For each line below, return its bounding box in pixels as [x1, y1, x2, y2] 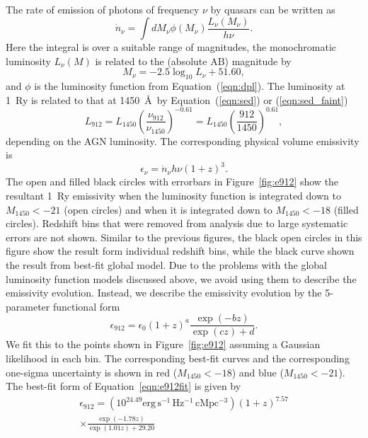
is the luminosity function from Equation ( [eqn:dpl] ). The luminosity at [34, 79, 345, 93]
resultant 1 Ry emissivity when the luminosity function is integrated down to [6, 188, 341, 203]
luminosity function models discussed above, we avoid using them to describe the [6, 271, 357, 286]
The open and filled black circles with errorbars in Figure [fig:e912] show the [6, 174, 339, 189]
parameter [6, 299, 50, 313]
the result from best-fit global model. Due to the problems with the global [6, 257, 327, 272]
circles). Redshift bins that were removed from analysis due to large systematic [6, 216, 348, 231]
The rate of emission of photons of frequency [6, 2, 200, 16]
